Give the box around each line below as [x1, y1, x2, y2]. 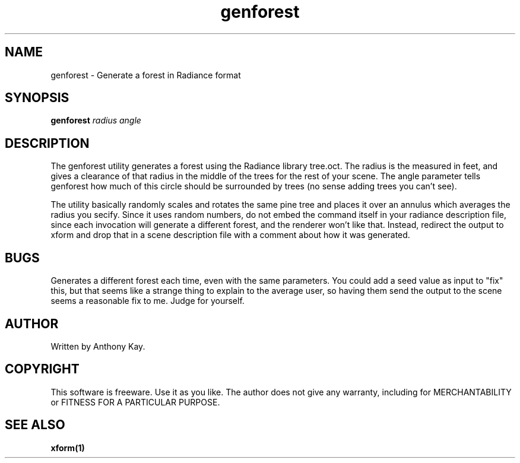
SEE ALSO [5, 417, 65, 433]
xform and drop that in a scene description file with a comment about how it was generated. [50, 230, 410, 240]
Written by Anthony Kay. [50, 341, 145, 351]
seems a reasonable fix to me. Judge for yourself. [50, 296, 245, 306]
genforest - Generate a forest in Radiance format [50, 69, 241, 80]
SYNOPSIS [5, 90, 69, 106]
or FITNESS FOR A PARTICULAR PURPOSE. [50, 397, 220, 407]
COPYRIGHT [5, 361, 80, 377]
